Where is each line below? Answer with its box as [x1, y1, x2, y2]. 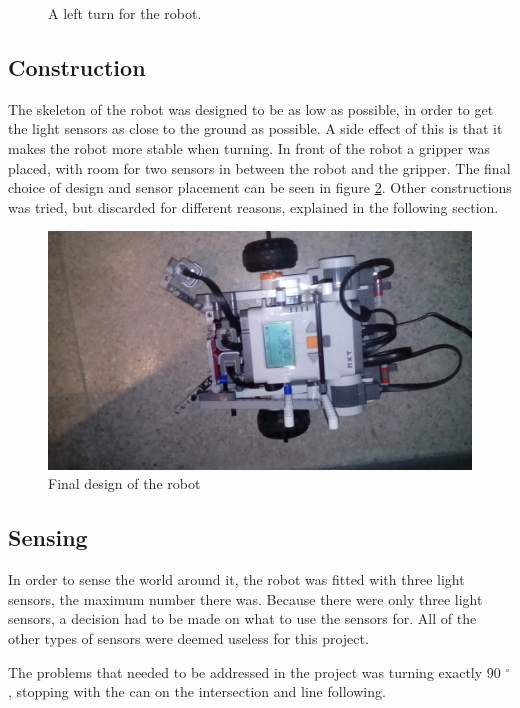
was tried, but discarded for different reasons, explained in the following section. [8, 196, 499, 217]
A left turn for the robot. [48, 3, 202, 23]
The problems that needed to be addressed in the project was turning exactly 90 [8, 661, 501, 682]
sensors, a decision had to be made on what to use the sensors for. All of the [8, 608, 477, 629]
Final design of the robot [48, 473, 201, 494]
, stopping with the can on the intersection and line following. [8, 681, 386, 702]
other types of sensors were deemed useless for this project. [8, 628, 369, 649]
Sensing [8, 522, 88, 553]
